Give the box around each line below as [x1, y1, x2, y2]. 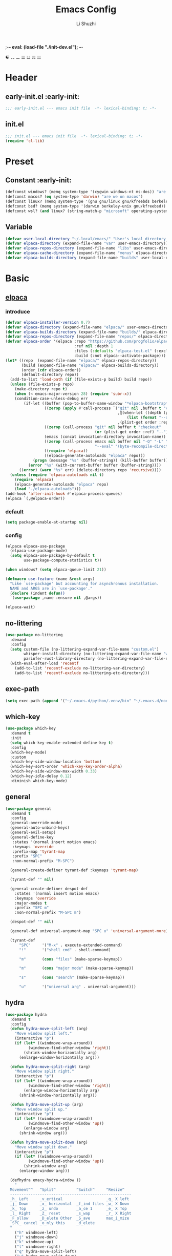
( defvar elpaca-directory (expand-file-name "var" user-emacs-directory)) [5, 241, 168, 246]
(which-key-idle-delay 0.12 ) [10, 773, 72, 779]
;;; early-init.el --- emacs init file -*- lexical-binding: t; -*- [5, 106, 157, 111]
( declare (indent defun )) [10, 591, 66, 596]
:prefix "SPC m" [14, 905, 50, 910]
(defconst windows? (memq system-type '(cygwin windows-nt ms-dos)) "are [5, 190, 166, 195]
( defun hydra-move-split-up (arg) [10, 1102, 83, 1107]
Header [5, 72, 37, 83]
